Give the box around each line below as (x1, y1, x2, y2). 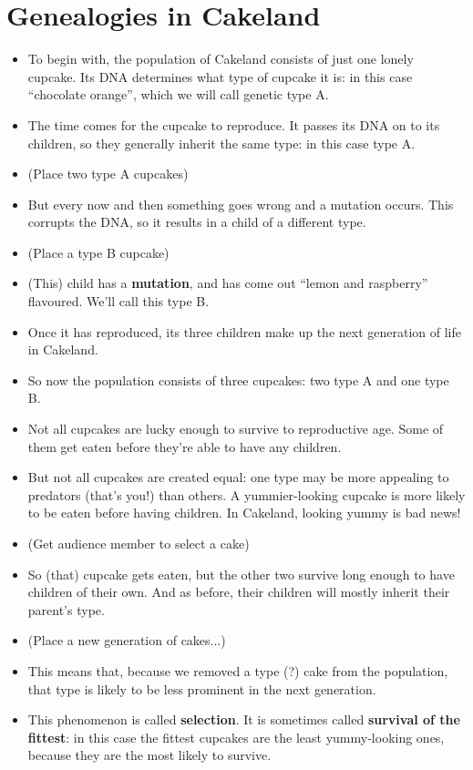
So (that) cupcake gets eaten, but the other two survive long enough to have (27, 564, 455, 583)
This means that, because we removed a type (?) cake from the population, (27, 661, 448, 680)
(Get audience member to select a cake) (27, 534, 250, 552)
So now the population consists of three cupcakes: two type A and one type (27, 370, 449, 389)
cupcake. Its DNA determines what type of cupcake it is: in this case (27, 67, 413, 86)
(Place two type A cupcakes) (27, 164, 189, 183)
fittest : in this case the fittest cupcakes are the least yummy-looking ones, (27, 727, 445, 746)
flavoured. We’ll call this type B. (27, 292, 210, 311)
